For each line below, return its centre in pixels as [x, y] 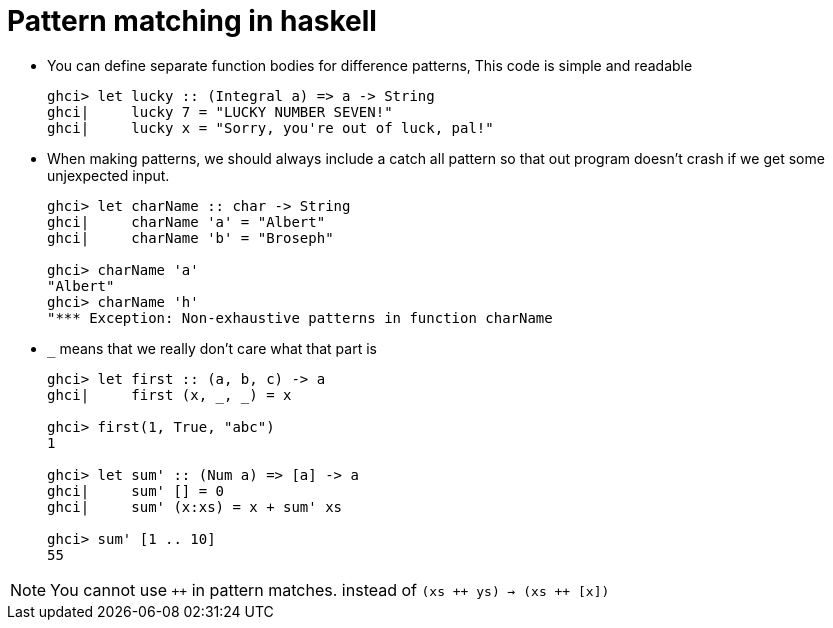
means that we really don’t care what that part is [218, 348]
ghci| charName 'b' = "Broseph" [190, 237]
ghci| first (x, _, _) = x [169, 394]
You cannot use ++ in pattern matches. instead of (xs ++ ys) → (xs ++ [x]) [330, 589]
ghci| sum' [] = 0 [136, 490]
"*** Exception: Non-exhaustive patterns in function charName [300, 317]
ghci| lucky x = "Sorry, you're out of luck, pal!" [270, 127]
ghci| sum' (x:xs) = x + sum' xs [195, 506]
